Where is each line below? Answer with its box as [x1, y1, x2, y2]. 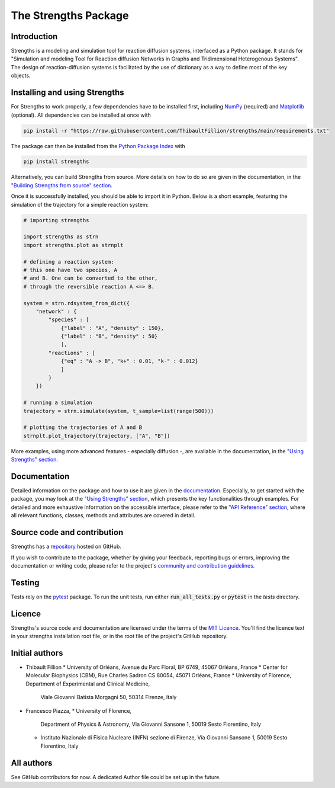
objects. [11, 72, 31, 79]
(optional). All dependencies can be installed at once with [11, 111, 151, 118]
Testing [11, 578, 40, 588]
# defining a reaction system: [23, 258, 115, 265]
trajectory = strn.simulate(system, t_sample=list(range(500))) [23, 408, 214, 414]
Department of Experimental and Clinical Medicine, [25, 680, 150, 687]
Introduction [11, 31, 58, 41]
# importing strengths [23, 217, 89, 223]
